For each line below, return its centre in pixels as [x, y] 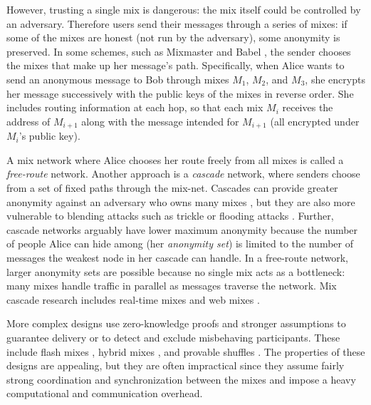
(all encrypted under [315, 121]
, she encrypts [335, 79]
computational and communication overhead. [105, 393]
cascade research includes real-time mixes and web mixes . [133, 299]
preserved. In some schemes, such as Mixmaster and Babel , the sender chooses [179, 51]
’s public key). [49, 136]
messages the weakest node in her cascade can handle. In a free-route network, [177, 257]
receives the [308, 107]
